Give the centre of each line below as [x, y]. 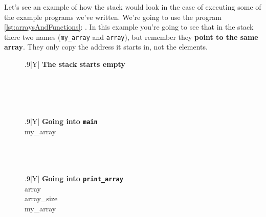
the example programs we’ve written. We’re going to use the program [113, 17]
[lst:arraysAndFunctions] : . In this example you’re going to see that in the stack [129, 27]
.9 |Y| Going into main [61, 121]
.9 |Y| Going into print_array [74, 178]
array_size [41, 198]
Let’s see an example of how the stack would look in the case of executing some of [133, 7]
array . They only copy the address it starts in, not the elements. [106, 47]
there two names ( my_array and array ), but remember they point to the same [131, 37]
